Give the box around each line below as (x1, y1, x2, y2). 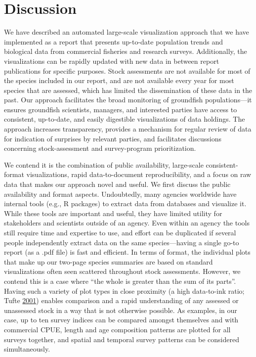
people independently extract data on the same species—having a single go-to (4, 237, 239, 247)
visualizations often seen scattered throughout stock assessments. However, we (4, 266, 241, 276)
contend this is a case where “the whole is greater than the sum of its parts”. (4, 275, 236, 286)
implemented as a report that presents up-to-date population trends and (4, 36, 223, 46)
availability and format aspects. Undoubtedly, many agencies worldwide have (4, 188, 237, 199)
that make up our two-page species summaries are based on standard (4, 256, 213, 267)
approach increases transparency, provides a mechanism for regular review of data (4, 124, 252, 134)
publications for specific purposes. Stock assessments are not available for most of (4, 65, 251, 76)
